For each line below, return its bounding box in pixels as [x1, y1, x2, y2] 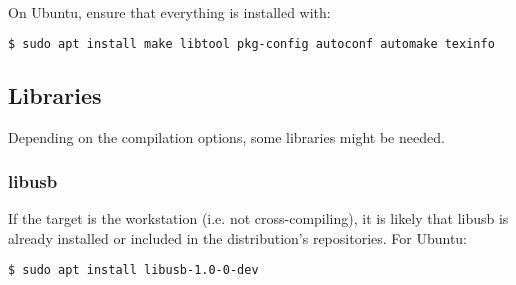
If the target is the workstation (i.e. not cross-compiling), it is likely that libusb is [8, 208, 509, 229]
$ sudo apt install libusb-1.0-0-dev [8, 262, 259, 277]
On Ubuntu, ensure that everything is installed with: [8, 2, 331, 22]
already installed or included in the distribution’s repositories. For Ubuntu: [8, 228, 468, 249]
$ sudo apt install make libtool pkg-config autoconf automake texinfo [8, 36, 495, 51]
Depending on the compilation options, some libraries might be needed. [8, 126, 445, 147]
